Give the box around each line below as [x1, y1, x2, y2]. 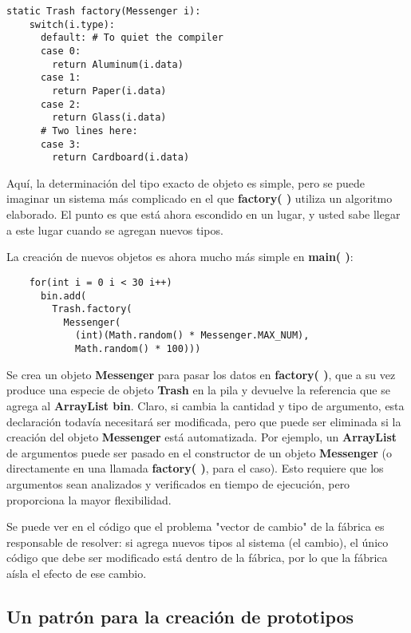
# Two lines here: [40, 125, 138, 136]
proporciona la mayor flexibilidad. [6, 491, 172, 508]
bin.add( [40, 290, 87, 302]
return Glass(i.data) [52, 112, 167, 124]
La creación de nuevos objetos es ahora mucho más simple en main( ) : [6, 248, 354, 265]
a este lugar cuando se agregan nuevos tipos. [6, 221, 223, 238]
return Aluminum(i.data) [52, 58, 184, 70]
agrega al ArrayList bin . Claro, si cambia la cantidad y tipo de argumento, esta [6, 397, 405, 413]
